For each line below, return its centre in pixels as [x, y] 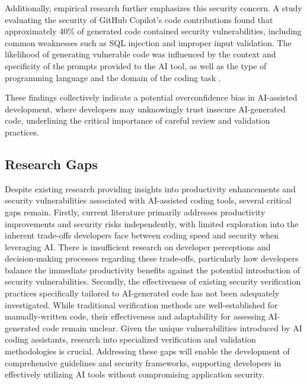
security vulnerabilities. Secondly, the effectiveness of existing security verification [153, 281]
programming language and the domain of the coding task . [113, 77]
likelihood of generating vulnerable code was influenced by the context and [140, 54]
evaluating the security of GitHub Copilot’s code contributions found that [139, 19]
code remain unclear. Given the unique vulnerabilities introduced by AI [172, 327]
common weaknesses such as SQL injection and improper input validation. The [148, 42]
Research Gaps [51, 164]
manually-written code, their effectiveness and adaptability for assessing [135, 316]
